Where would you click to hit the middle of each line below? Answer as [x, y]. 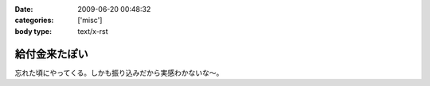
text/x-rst [93, 31]
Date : [24, 9]
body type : [33, 31]
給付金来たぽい [51, 54]
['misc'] [90, 21]
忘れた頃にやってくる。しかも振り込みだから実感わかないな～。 [119, 73]
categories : [34, 21]
